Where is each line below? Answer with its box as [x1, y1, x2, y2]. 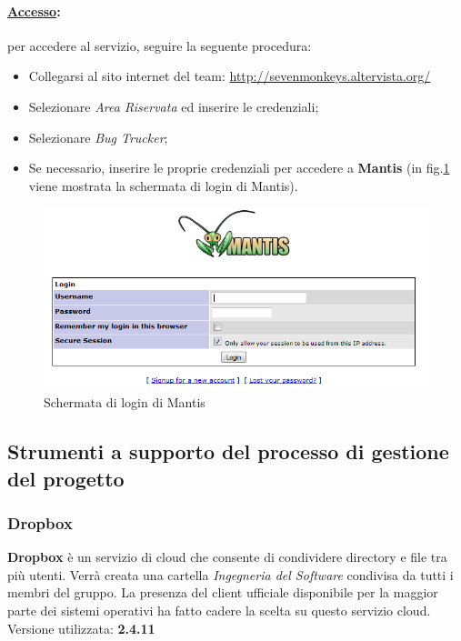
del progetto [7, 464, 125, 492]
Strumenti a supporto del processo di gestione [7, 437, 449, 466]
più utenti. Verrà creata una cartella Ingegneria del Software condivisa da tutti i [7, 565, 454, 584]
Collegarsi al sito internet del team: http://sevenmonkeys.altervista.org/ [28, 66, 431, 85]
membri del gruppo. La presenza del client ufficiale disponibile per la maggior [7, 583, 438, 602]
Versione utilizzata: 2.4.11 [7, 618, 155, 637]
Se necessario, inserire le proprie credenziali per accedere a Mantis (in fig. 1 [28, 158, 450, 177]
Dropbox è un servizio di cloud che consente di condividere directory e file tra [7, 547, 447, 566]
